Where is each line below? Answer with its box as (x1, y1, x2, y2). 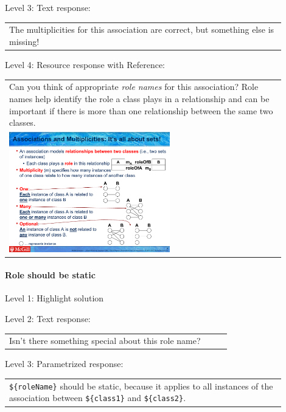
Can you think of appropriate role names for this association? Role (9, 80, 259, 93)
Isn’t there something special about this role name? (9, 334, 201, 347)
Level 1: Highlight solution (5, 292, 104, 304)
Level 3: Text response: (5, 1, 91, 13)
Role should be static (5, 269, 96, 281)
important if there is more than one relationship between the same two (9, 104, 273, 117)
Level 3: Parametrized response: (5, 357, 124, 370)
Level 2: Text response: (5, 312, 91, 325)
